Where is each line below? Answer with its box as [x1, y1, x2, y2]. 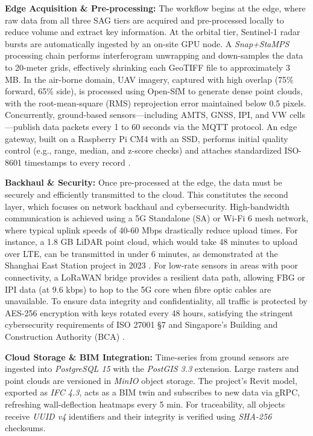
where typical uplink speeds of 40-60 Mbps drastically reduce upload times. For [5, 223, 298, 236]
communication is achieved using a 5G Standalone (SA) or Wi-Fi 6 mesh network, [5, 212, 309, 224]
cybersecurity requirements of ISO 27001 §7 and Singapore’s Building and [5, 318, 278, 331]
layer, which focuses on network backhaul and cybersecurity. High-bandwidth [5, 200, 290, 212]
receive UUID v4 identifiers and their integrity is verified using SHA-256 [5, 409, 272, 422]
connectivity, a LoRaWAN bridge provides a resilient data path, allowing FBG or [5, 271, 305, 284]
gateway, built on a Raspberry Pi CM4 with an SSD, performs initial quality [5, 132, 288, 145]
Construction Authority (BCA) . [5, 330, 125, 343]
